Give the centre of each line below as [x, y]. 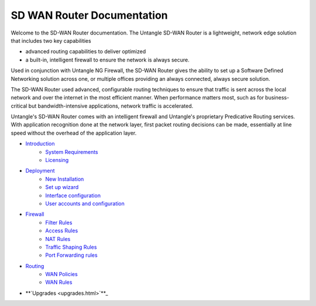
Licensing [57, 160]
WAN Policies [62, 274]
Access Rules [62, 231]
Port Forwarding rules [71, 255]
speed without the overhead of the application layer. [74, 133]
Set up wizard [62, 187]
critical [19, 106]
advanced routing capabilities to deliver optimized [86, 51]
